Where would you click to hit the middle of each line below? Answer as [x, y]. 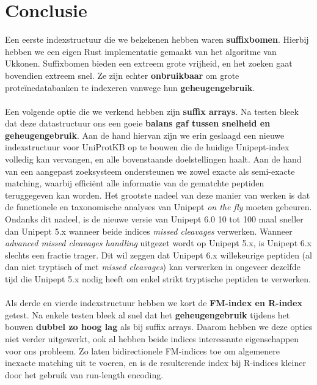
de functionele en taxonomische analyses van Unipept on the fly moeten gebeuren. [158, 207]
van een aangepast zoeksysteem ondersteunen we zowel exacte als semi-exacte [150, 171]
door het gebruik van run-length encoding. [84, 374]
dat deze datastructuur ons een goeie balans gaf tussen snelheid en [138, 123]
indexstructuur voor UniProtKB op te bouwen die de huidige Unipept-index [147, 147]
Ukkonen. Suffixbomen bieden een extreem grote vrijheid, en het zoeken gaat [149, 63]
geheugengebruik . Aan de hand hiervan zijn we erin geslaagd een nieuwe [145, 135]
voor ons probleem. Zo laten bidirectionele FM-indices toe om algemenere [143, 350]
